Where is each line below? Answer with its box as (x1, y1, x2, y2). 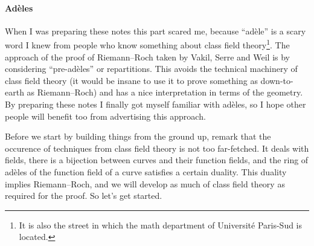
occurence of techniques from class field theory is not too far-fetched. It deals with (5, 141, 309, 154)
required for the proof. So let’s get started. (5, 189, 162, 202)
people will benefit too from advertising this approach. (5, 109, 206, 122)
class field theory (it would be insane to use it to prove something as (5, 74, 258, 86)
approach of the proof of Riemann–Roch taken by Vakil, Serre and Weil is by (5, 50, 290, 63)
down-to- (260, 74, 293, 86)
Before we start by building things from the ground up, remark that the (5, 130, 271, 143)
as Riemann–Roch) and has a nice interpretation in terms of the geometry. (27, 86, 303, 99)
